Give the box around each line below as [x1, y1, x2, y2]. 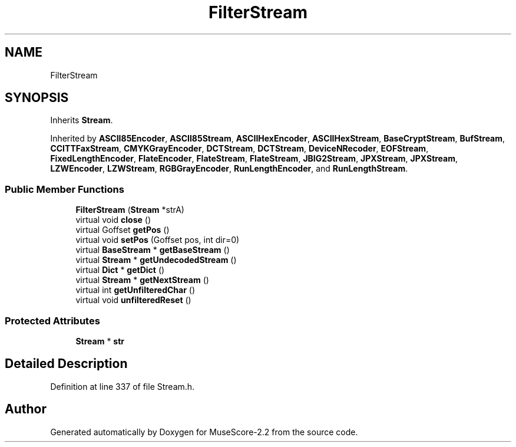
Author [5, 402, 47, 417]
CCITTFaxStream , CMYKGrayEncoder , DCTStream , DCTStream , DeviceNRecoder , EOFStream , [50, 143, 429, 154]
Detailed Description [5, 356, 128, 372]
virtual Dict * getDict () [75, 265, 165, 275]
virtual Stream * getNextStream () [75, 275, 209, 285]
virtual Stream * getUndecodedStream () [75, 255, 237, 265]
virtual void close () [75, 215, 151, 225]
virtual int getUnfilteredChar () [75, 285, 196, 295]
